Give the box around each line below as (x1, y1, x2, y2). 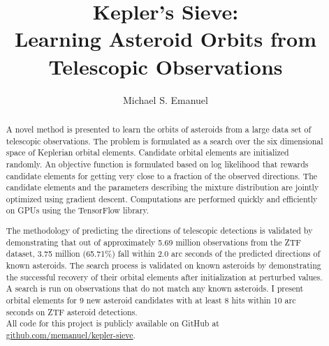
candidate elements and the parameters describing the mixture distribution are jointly (6, 181, 319, 193)
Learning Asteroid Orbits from (14, 24, 317, 53)
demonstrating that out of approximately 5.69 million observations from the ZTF (6, 236, 302, 248)
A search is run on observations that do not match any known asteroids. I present (6, 283, 304, 294)
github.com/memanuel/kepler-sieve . (6, 329, 136, 340)
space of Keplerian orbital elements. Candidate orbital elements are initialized (6, 146, 289, 158)
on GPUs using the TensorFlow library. (6, 204, 149, 216)
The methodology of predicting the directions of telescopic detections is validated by (6, 225, 313, 236)
